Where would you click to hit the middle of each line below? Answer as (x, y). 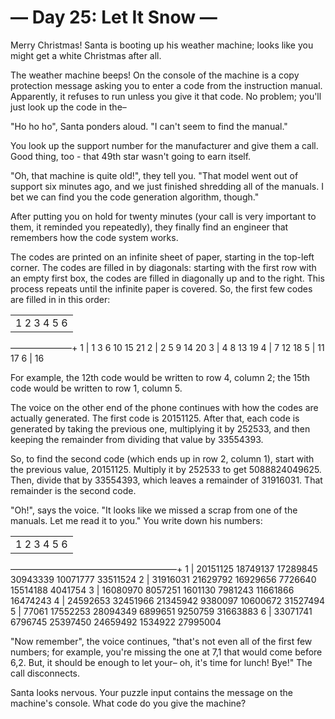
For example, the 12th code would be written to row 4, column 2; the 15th (160, 377)
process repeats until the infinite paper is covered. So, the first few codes (161, 288)
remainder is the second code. (73, 490)
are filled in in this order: (60, 299)
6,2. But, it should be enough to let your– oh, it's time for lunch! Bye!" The (161, 662)
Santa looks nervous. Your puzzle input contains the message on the (151, 692)
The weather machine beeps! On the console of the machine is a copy (155, 75)
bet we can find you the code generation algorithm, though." (135, 197)
